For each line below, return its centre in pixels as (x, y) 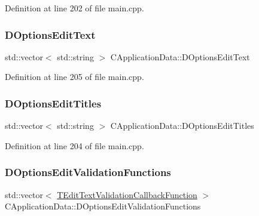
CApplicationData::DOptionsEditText (180, 56)
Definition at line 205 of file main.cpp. (74, 77)
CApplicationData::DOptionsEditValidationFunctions (103, 206)
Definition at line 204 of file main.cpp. (74, 145)
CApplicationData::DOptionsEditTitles (182, 126)
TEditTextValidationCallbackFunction (127, 194)
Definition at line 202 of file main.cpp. (74, 8)
